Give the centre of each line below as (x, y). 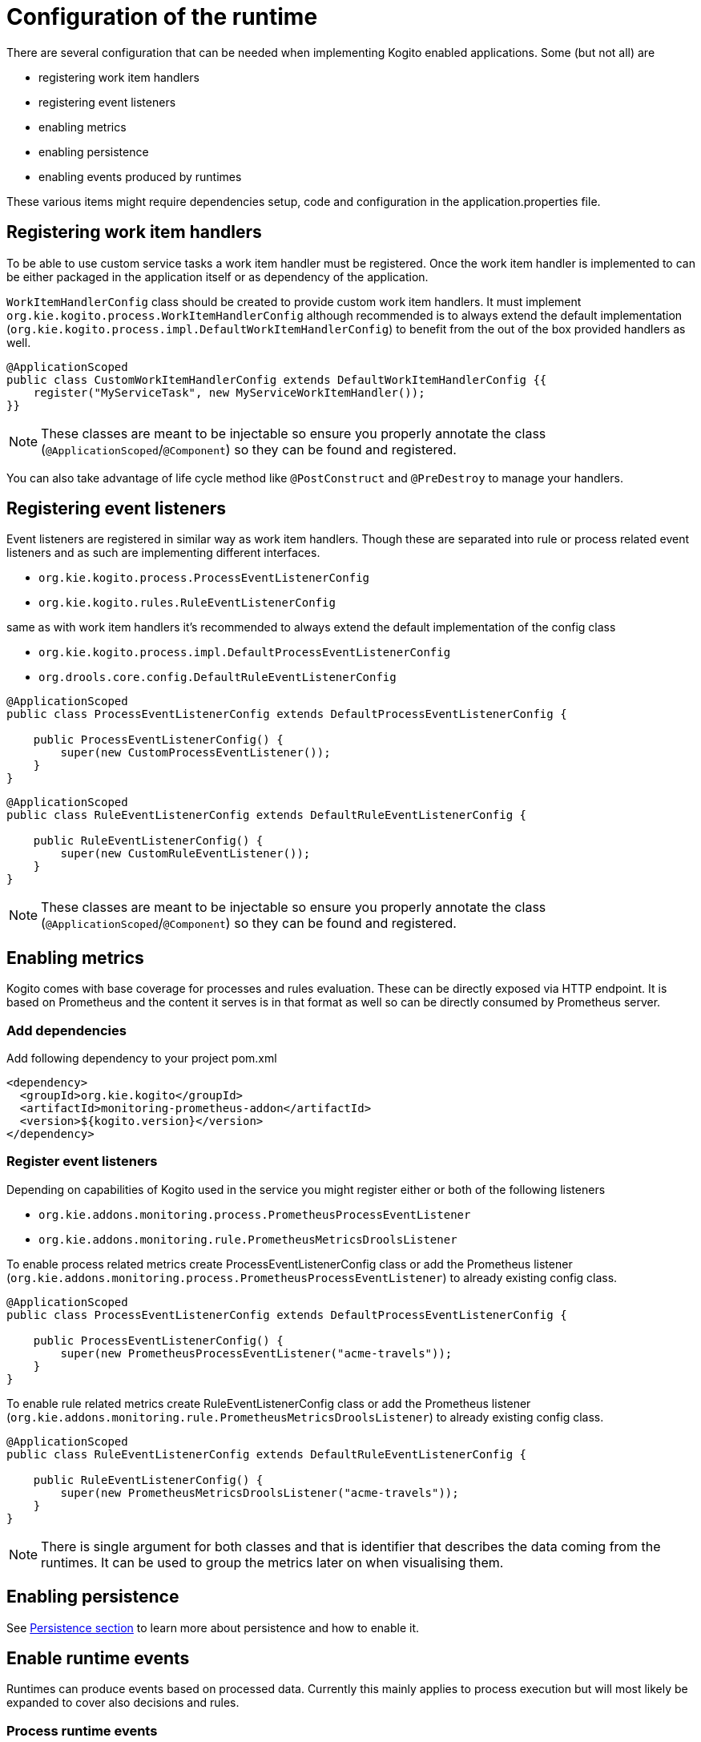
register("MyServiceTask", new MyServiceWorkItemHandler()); (229, 392)
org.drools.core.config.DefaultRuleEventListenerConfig (218, 677)
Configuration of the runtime (162, 17)
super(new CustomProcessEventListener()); (195, 753)
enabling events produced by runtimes (140, 176)
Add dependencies (66, 1030)
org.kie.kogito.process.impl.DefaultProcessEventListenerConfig (245, 653)
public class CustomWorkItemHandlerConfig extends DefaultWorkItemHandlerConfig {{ (277, 379)
